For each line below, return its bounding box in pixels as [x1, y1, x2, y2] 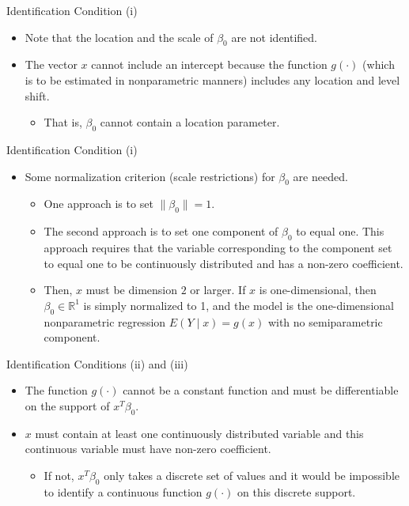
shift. [25, 87, 50, 104]
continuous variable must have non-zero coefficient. [25, 440, 271, 457]
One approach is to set [44, 195, 153, 212]
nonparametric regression [44, 313, 166, 330]
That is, [44, 114, 82, 130]
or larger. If [190, 281, 246, 298]
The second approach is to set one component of [44, 223, 278, 240]
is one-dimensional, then [259, 281, 377, 298]
